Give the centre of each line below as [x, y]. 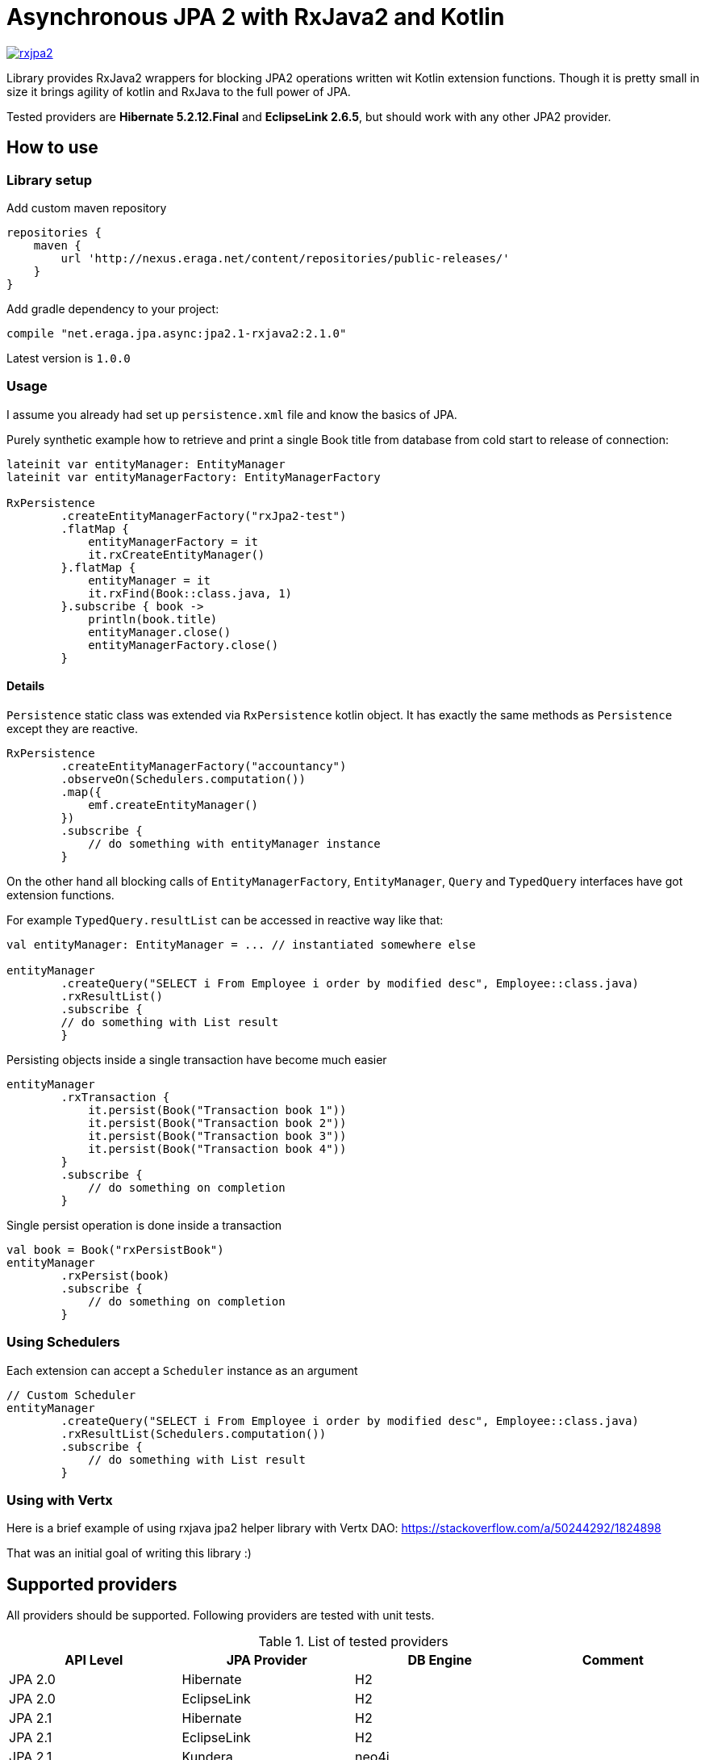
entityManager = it [149, 580]
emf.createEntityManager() [173, 805]
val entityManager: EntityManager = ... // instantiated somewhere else [241, 944]
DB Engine [440, 1660]
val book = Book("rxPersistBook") [115, 1249]
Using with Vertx [60, 1500]
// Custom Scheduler [71, 1395]
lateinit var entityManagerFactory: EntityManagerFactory [194, 477]
